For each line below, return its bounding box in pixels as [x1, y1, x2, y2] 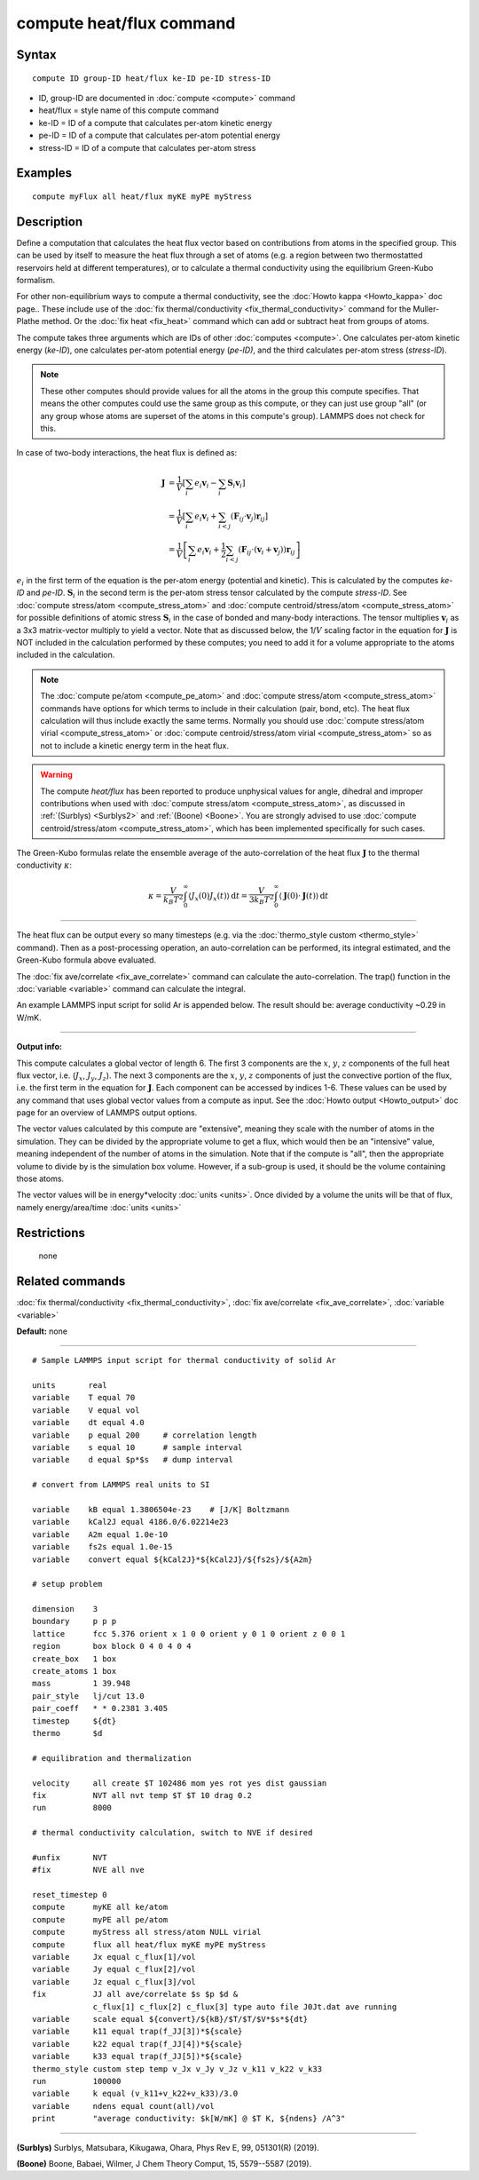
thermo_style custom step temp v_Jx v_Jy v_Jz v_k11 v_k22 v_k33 [32, 2064, 323, 2073]
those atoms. [16, 1173, 65, 1185]
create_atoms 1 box [32, 1666, 117, 1677]
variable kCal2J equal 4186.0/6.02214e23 [32, 1517, 230, 1527]
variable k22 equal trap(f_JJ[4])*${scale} [32, 2039, 243, 2049]
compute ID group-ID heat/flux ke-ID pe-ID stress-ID [32, 73, 271, 83]
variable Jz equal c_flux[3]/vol [32, 1977, 197, 1986]
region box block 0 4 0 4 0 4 [32, 1641, 192, 1652]
